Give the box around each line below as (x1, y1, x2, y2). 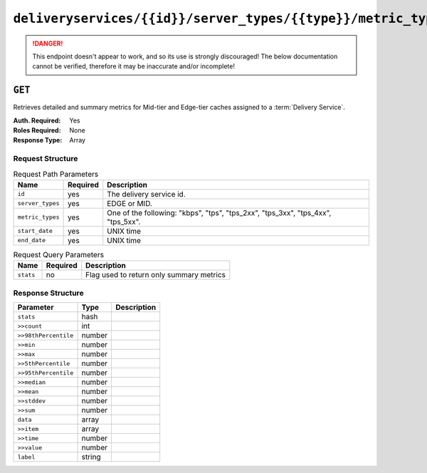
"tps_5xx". (107, 217, 141, 227)
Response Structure (13, 288, 85, 298)
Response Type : (13, 136, 63, 145)
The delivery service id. (107, 189, 186, 199)
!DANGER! (32, 39, 63, 48)
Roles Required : (13, 126, 61, 135)
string (81, 452, 101, 462)
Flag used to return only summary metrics (85, 270, 226, 280)
